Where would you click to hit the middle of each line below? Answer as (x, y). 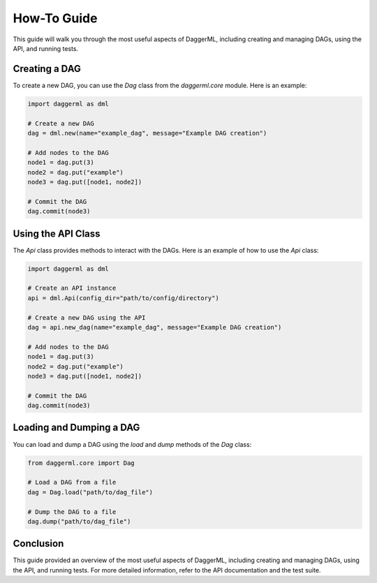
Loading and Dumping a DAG (76, 428)
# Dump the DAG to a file (72, 512)
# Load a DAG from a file (72, 482)
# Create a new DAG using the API (87, 317)
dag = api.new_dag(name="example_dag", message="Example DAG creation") (155, 327)
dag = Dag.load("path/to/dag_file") (90, 492)
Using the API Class (57, 234)
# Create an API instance (72, 288)
